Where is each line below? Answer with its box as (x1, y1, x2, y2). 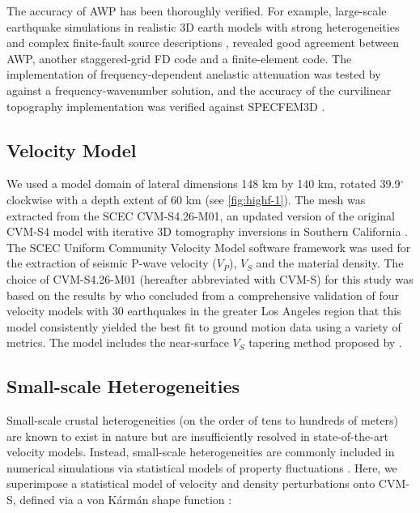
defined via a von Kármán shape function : (19, 491, 232, 508)
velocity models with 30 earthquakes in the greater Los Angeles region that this (6, 302, 401, 319)
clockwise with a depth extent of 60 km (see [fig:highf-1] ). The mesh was (6, 190, 366, 207)
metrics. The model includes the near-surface (6, 334, 229, 351)
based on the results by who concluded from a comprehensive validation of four (6, 286, 400, 303)
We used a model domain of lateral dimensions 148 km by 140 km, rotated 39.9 (6, 175, 401, 192)
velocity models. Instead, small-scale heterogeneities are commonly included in (6, 443, 395, 460)
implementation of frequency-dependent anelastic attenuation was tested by (6, 66, 381, 83)
